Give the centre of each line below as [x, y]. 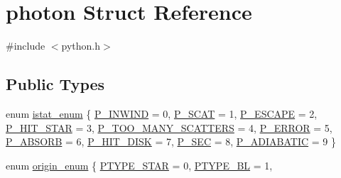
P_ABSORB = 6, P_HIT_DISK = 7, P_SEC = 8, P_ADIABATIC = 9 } [171, 141]
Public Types [55, 84]
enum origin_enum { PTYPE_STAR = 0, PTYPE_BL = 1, [139, 165]
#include [26, 46]
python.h [81, 46]
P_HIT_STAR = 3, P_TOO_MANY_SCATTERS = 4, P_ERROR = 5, [169, 127]
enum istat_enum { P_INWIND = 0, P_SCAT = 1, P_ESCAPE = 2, [162, 113]
